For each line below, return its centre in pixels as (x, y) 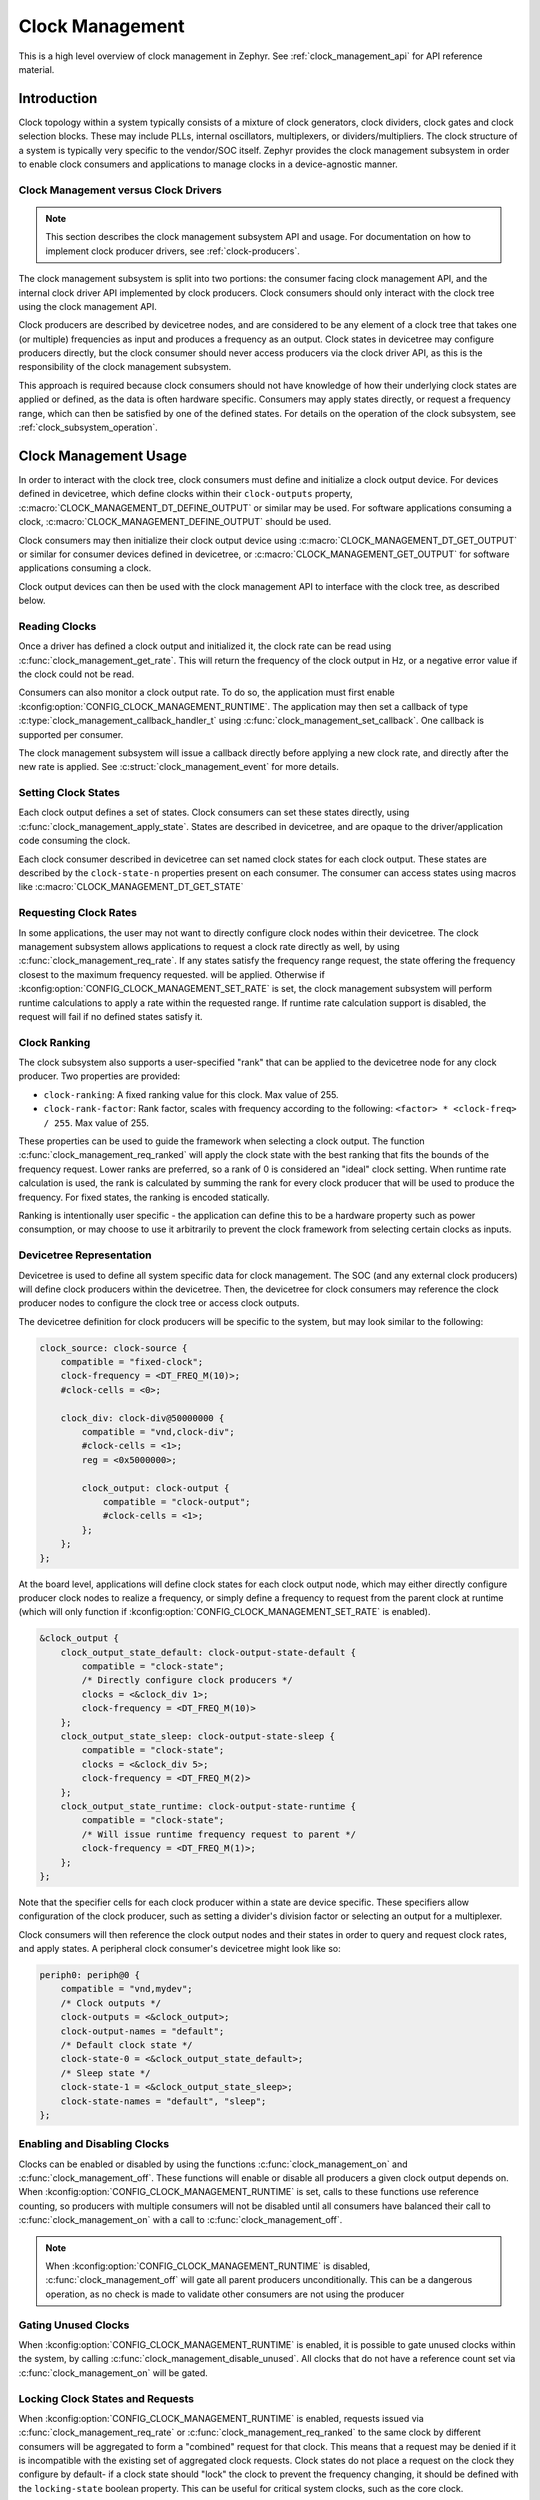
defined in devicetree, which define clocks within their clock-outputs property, (186, 494)
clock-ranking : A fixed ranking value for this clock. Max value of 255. (191, 1094)
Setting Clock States (69, 793)
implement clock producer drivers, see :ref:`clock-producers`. (172, 251)
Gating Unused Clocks (74, 2325)
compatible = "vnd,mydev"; (127, 1989)
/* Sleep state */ (105, 2073)
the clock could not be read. (76, 674)
